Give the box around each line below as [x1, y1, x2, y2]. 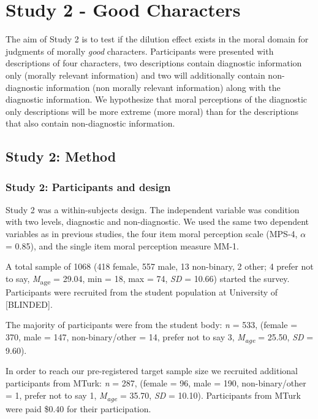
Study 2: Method [6, 147, 116, 166]
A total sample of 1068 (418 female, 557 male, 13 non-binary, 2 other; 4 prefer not [6, 260, 314, 273]
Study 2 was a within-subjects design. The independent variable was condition [6, 203, 300, 216]
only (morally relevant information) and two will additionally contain [6, 68, 265, 81]
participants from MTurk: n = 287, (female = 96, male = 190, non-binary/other [6, 377, 306, 390]
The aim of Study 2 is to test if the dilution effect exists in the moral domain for [6, 33, 309, 45]
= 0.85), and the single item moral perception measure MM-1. [6, 239, 239, 252]
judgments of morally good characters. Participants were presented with [6, 44, 274, 57]
